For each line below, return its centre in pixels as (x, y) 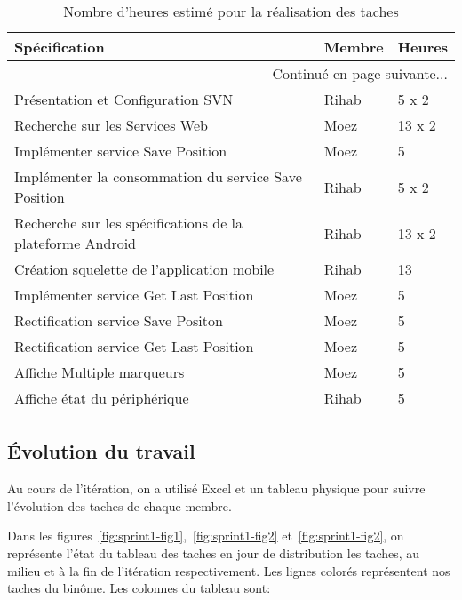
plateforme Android (76, 243)
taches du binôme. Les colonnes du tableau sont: (139, 588)
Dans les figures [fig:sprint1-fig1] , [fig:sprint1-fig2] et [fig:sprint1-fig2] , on (206, 536)
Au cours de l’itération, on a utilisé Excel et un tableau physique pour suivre (216, 488)
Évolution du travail (101, 451)
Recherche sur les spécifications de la (129, 223)
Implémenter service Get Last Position (134, 295)
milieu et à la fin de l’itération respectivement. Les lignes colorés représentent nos (229, 570)
